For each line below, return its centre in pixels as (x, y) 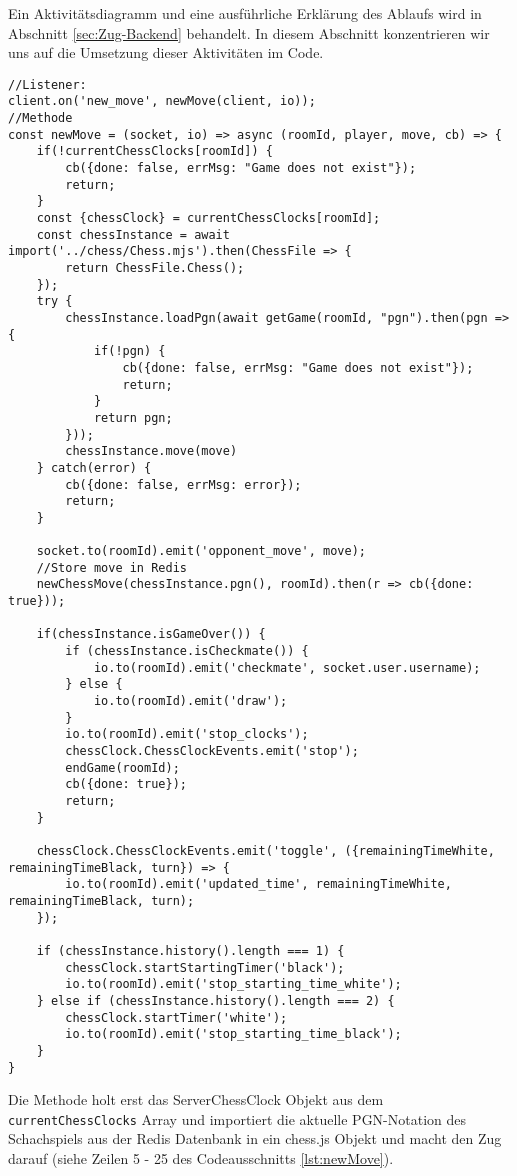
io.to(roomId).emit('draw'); (190, 701)
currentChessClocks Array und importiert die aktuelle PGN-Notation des (237, 1118)
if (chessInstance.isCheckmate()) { (187, 651)
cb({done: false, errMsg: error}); (183, 484)
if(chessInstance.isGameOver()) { (151, 634)
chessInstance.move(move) (151, 451)
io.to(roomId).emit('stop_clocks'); (187, 734)
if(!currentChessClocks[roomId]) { (154, 151)
